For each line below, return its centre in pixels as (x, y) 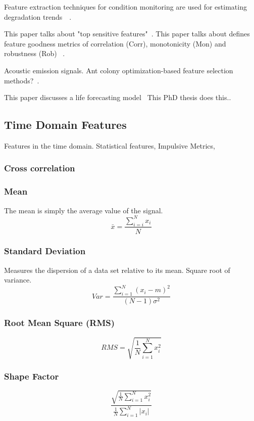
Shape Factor (32, 376)
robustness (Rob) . (35, 53)
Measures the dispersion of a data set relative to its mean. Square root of (117, 270)
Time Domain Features (65, 125)
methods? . (22, 80)
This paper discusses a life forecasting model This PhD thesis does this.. (118, 97)
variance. (18, 280)
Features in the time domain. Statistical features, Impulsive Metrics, (110, 145)
